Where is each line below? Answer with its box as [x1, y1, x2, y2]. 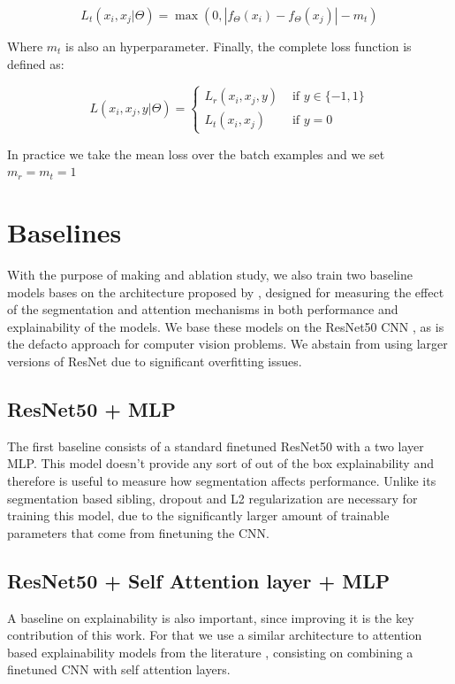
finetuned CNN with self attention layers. [7, 660, 231, 679]
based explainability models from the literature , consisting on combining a [7, 642, 413, 661]
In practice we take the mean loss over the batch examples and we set [7, 144, 385, 163]
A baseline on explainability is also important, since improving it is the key [7, 608, 414, 626]
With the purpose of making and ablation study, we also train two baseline [7, 265, 413, 284]
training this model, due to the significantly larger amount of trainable [7, 506, 390, 525]
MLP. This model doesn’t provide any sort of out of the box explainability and [7, 454, 434, 473]
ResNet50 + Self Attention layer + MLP [7, 566, 391, 594]
